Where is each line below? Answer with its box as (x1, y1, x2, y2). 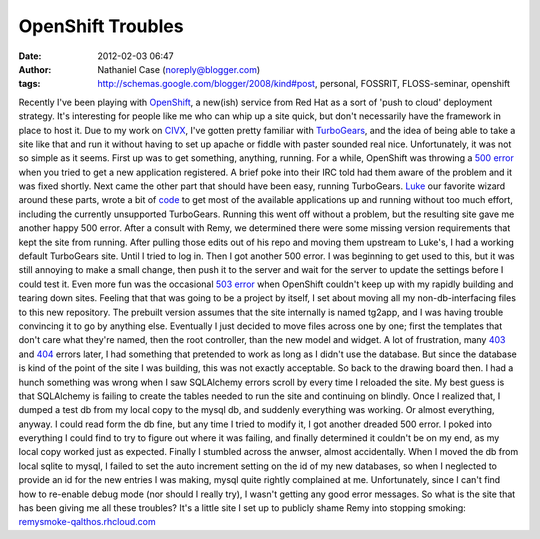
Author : (18, 63, 52, 75)
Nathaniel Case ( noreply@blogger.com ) (97, 63, 261, 75)
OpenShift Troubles (18, 15, 184, 37)
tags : (18, 78, 41, 90)
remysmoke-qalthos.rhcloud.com (18, 516, 156, 528)
